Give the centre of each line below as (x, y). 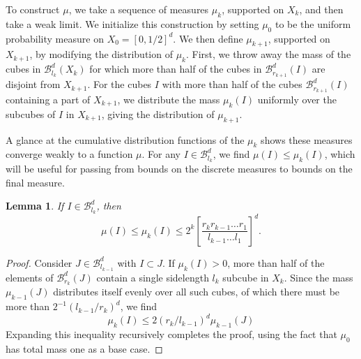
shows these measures (307, 139)
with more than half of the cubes (232, 84)
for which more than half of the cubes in (176, 69)
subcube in (246, 277)
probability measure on (55, 38)
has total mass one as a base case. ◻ (84, 348)
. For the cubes (120, 84)
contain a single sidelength (153, 277)
